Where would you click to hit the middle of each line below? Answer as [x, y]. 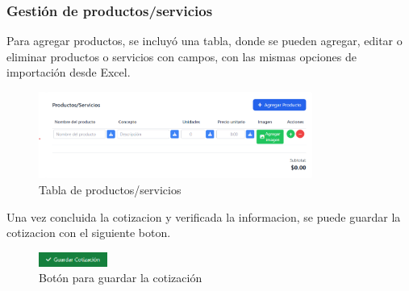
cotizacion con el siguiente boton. [89, 233]
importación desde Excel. [69, 72]
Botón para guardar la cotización [121, 278]
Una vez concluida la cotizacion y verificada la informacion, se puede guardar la [204, 216]
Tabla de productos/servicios [110, 189]
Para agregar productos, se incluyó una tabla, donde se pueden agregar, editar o [204, 41]
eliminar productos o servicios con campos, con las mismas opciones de [182, 56]
